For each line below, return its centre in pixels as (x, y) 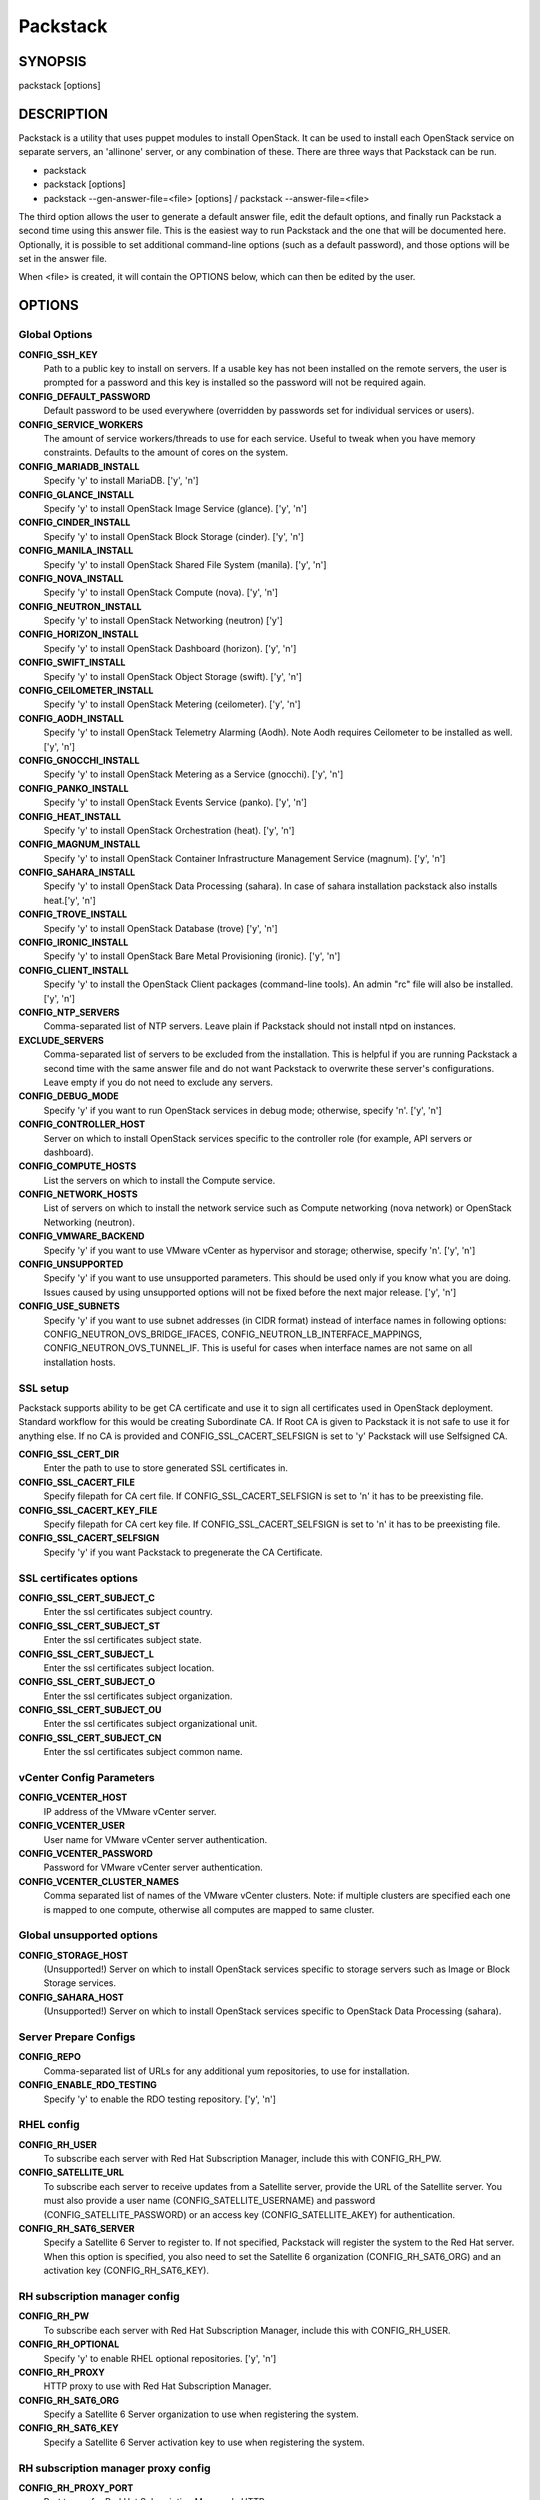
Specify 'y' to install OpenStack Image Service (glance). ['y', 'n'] (175, 508)
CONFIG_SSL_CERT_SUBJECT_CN (90, 1737)
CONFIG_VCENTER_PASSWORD (86, 1853)
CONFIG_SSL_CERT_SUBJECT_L (86, 1654)
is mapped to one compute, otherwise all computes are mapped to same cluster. (209, 1909)
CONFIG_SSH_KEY (58, 354)
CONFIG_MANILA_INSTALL (76, 551)
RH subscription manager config (99, 2296)
